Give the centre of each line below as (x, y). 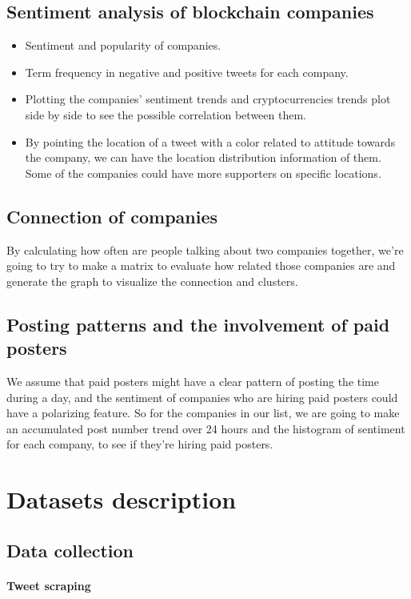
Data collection (70, 550)
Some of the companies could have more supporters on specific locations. (203, 173)
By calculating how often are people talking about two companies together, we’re (205, 249)
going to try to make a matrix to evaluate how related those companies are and (201, 265)
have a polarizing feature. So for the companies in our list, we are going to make (203, 413)
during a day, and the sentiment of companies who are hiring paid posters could (202, 397)
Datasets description (122, 499)
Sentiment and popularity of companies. (123, 45)
